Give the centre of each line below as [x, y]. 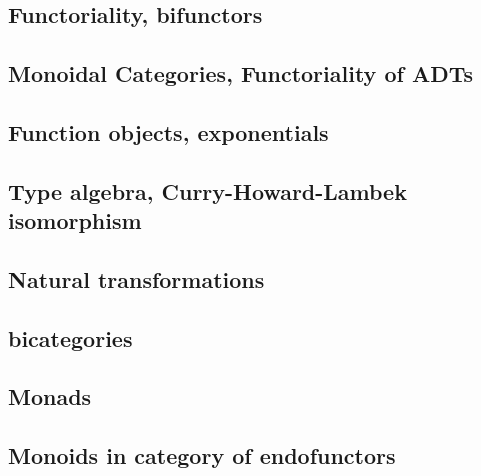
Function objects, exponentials [168, 131]
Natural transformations [136, 278]
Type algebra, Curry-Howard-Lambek [207, 190]
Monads [50, 396]
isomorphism [75, 220]
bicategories [70, 337]
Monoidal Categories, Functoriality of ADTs [240, 73]
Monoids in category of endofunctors [202, 455]
